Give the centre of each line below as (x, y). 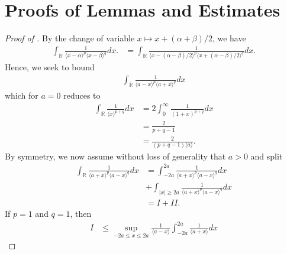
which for (22, 95)
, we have (229, 38)
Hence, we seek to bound (50, 67)
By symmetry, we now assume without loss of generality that (115, 156)
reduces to (82, 95)
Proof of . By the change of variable (70, 38)
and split (267, 156)
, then (81, 213)
